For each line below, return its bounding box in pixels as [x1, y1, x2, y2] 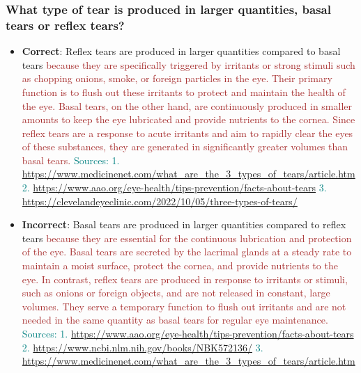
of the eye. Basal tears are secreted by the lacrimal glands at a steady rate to [22, 244, 352, 259]
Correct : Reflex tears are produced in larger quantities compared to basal [22, 44, 341, 58]
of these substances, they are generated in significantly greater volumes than [22, 139, 348, 154]
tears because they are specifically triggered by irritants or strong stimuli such [22, 57, 355, 72]
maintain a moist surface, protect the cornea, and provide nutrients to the [22, 258, 338, 273]
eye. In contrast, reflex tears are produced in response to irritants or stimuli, [22, 271, 348, 286]
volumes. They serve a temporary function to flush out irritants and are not [22, 299, 346, 313]
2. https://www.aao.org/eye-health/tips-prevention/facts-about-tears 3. [22, 180, 327, 195]
